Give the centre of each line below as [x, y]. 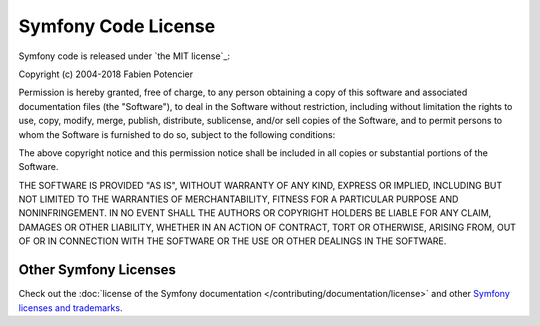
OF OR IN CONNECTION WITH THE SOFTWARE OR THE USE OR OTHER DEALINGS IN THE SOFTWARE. [232, 241]
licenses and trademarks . [70, 307]
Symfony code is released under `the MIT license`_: [124, 56]
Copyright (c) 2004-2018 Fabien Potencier [106, 74]
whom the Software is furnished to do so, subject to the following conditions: [177, 134]
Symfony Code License [117, 26]
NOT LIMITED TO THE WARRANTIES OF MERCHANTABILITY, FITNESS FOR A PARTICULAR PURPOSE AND [238, 199]
